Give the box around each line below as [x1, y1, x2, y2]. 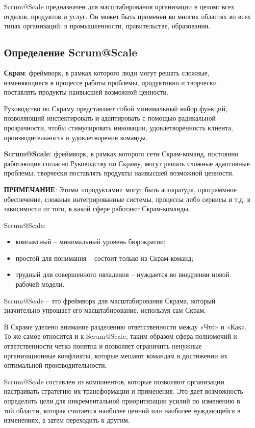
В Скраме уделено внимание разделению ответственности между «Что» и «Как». [4, 321, 247, 331]
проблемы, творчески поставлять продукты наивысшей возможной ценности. [4, 168, 234, 178]
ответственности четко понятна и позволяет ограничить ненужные [4, 341, 202, 351]
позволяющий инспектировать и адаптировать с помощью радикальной [4, 113, 216, 123]
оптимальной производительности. [4, 360, 107, 370]
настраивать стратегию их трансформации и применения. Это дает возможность [4, 386, 243, 396]
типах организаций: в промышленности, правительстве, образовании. [4, 21, 211, 31]
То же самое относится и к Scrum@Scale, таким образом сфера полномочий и [4, 331, 237, 341]
